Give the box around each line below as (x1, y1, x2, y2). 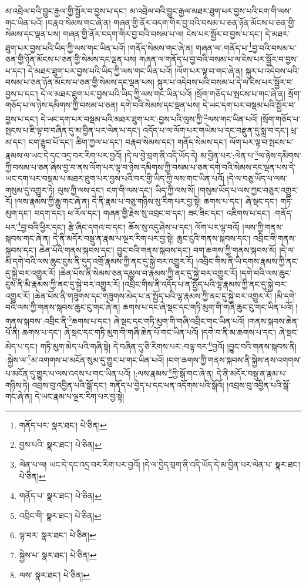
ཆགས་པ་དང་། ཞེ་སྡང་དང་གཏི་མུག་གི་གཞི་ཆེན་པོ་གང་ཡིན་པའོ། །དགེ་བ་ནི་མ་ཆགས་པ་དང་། (22, 326, 277, 338)
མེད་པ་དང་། (5, 340, 38, 352)
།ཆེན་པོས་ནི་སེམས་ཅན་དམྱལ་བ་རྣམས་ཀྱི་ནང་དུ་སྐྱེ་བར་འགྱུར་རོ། (58, 266, 237, 279)
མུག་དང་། (5, 207, 32, 219)
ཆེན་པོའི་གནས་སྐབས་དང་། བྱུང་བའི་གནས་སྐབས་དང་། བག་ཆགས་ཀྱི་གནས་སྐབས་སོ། (39, 243, 277, 256)
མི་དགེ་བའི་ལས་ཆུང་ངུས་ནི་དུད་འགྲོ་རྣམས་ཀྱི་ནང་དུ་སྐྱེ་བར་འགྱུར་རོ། (5, 255, 194, 267)
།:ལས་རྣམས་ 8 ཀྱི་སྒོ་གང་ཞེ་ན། (133, 365, 214, 380)
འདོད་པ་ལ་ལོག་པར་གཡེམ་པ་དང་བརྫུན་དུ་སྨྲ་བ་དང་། (143, 124, 288, 136)
